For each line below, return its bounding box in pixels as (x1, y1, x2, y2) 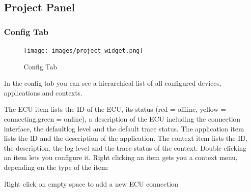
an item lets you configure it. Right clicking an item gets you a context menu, (4, 152, 238, 162)
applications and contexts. (4, 87, 83, 97)
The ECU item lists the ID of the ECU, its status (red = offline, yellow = (4, 104, 226, 114)
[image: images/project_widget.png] (24, 47, 143, 54)
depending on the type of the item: (4, 162, 109, 172)
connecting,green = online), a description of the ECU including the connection (4, 114, 241, 124)
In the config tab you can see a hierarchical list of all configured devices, (4, 78, 222, 88)
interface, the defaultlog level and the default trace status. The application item (4, 123, 244, 133)
